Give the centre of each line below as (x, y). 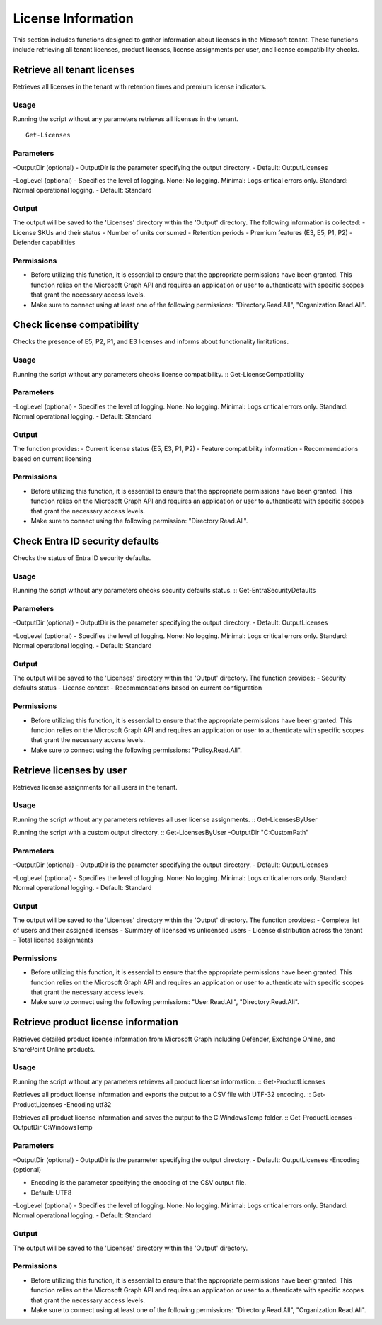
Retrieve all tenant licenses (74, 70)
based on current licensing (52, 459)
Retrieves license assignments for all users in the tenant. (95, 787)
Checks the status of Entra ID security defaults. (82, 558)
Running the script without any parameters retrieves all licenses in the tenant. (126, 119)
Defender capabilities (44, 243)
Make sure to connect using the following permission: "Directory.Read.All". (139, 521)
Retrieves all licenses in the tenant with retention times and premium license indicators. (140, 86)
